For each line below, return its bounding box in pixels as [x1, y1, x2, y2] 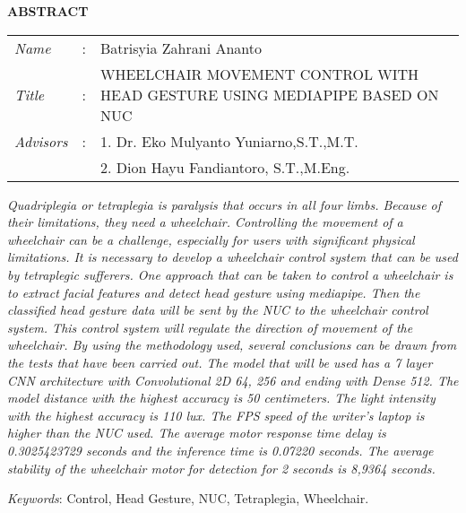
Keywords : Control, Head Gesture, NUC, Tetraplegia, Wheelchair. [7, 489, 369, 508]
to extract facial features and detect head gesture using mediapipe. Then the [7, 283, 420, 301]
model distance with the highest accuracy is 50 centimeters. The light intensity [7, 388, 436, 407]
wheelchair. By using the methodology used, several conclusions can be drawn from [7, 335, 457, 354]
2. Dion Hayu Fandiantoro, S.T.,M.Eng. [100, 156, 350, 178]
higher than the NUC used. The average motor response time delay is [7, 423, 386, 442]
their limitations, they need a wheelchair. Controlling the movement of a [7, 213, 403, 231]
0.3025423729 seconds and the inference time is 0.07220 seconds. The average [7, 440, 434, 459]
